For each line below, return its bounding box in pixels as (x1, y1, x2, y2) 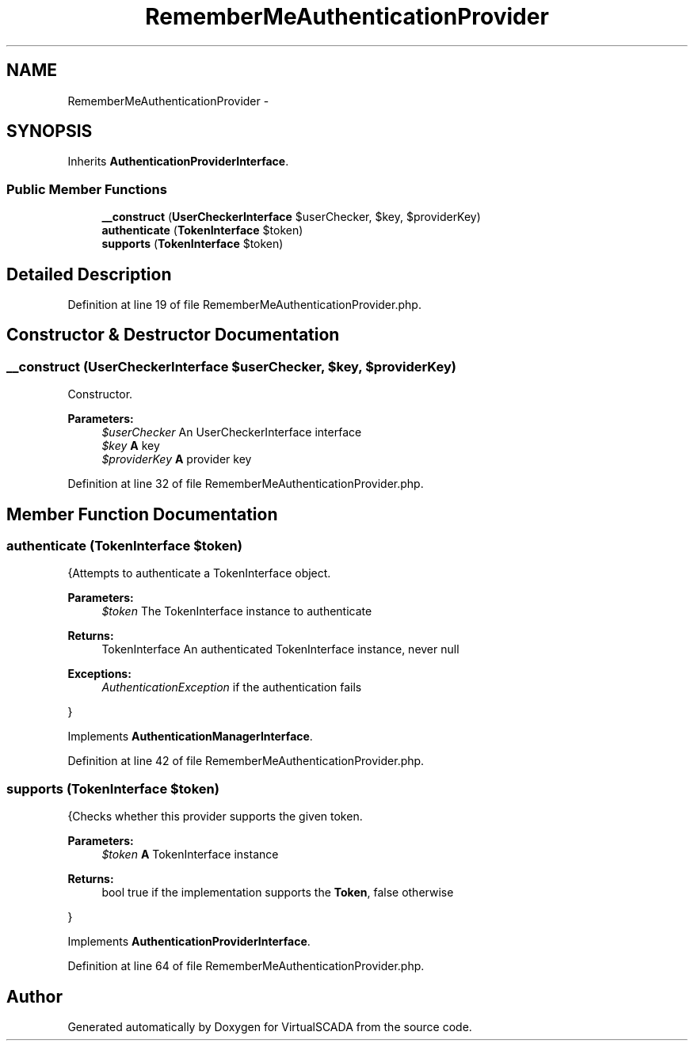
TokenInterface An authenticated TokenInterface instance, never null (101, 642, 459, 657)
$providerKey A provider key (101, 452, 252, 466)
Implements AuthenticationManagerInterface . (67, 729, 313, 744)
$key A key (101, 439, 160, 453)
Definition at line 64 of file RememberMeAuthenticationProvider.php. (67, 959, 425, 973)
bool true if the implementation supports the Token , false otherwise (101, 885, 454, 900)
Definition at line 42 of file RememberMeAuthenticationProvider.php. (67, 754, 425, 768)
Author (6, 986, 63, 1007)
